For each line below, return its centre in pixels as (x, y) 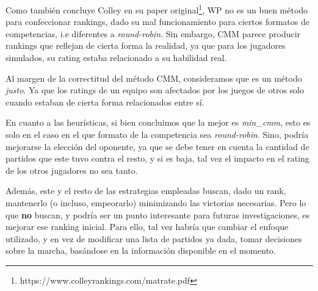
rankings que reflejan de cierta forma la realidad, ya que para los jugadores (146, 45)
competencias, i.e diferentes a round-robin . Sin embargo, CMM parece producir (153, 33)
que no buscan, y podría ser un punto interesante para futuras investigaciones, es (158, 214)
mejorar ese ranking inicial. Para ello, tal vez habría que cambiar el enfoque (147, 227)
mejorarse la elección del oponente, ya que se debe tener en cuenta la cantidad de (157, 146)
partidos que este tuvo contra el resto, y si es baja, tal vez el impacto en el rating (157, 158)
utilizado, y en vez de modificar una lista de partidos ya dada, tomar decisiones (154, 238)
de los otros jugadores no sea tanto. (72, 170)
